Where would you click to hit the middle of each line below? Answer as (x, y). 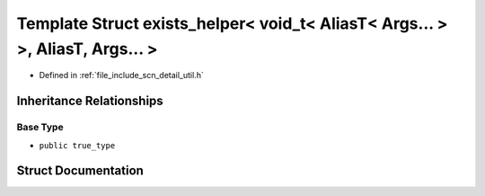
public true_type (77, 145)
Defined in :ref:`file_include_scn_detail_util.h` (121, 76)
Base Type (40, 128)
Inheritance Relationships (90, 101)
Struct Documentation (80, 171)
